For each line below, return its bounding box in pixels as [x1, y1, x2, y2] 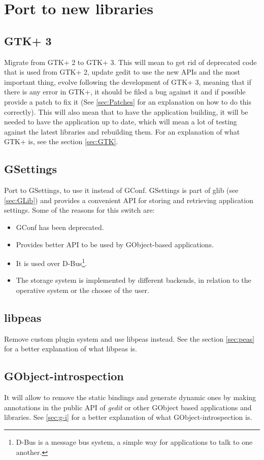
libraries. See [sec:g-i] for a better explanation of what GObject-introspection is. [4, 412, 252, 422]
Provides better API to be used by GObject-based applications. [16, 239, 214, 249]
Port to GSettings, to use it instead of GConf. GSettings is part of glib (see [4, 185, 239, 195]
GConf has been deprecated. [16, 221, 104, 232]
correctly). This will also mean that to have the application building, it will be [4, 106, 248, 117]
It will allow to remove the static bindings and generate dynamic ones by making [4, 392, 256, 403]
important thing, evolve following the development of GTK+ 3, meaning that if [4, 76, 251, 87]
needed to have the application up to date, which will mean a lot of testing [4, 116, 237, 127]
